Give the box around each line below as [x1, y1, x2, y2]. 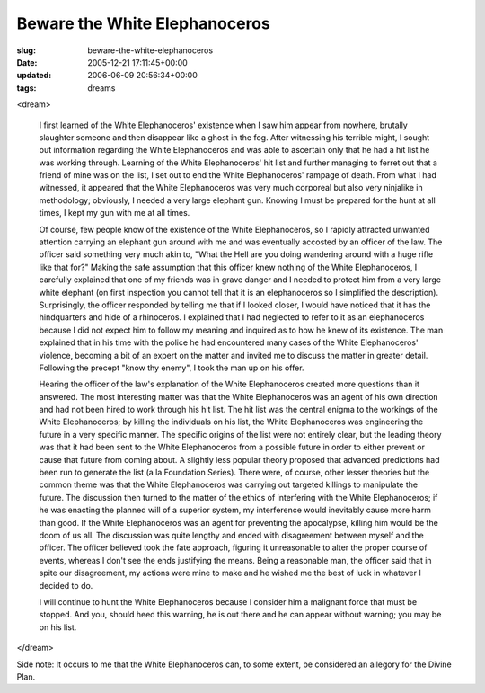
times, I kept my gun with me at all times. [39, 208, 190, 218]
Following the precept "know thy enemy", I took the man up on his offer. [39, 362, 304, 373]
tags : [16, 82, 37, 93]
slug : [16, 45, 36, 56]
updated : [16, 70, 52, 81]
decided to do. [39, 580, 93, 591]
